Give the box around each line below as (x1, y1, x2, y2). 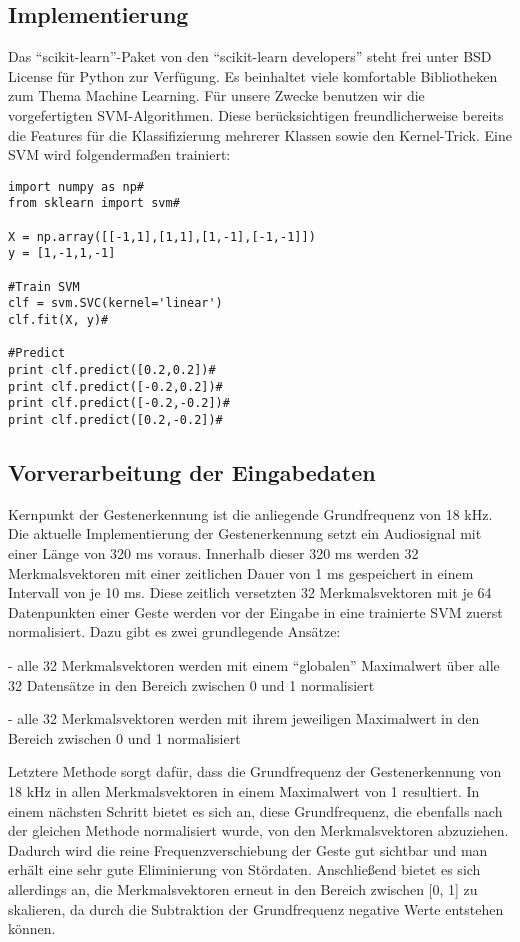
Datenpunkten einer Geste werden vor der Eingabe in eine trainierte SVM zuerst (8, 601, 503, 622)
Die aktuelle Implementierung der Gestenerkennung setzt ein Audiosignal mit (8, 523, 482, 544)
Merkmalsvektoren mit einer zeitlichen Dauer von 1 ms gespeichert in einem (8, 562, 474, 583)
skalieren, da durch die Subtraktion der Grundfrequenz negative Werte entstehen (8, 898, 504, 919)
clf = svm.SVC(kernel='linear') (8, 296, 223, 311)
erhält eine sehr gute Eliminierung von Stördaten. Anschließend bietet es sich (8, 859, 481, 880)
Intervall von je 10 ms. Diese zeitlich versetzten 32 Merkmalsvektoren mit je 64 (8, 582, 492, 603)
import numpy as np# (8, 179, 145, 194)
